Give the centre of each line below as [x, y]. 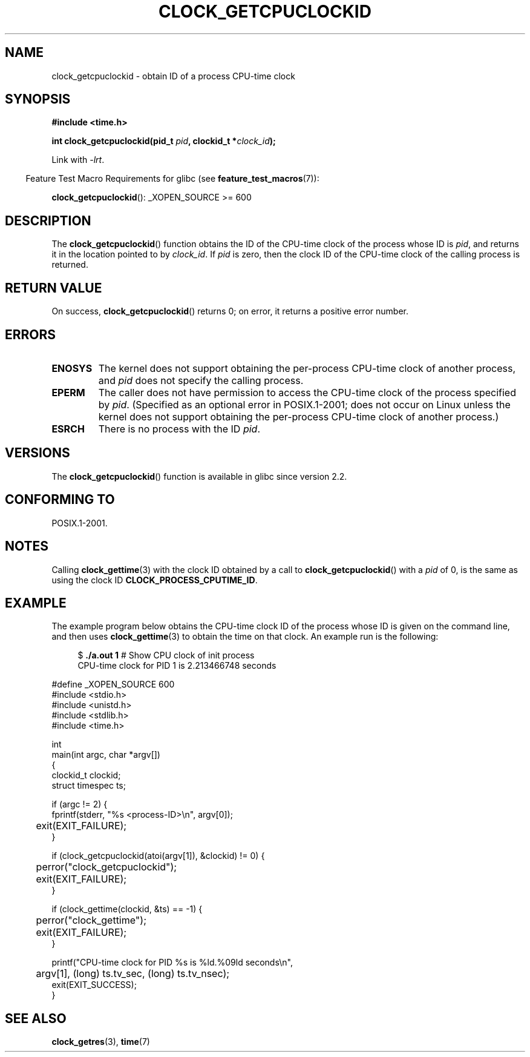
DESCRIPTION [48, 220]
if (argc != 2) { [80, 804]
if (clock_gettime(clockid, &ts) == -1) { [127, 909]
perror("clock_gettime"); [91, 920]
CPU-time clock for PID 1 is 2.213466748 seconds [177, 666]
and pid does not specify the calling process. [201, 380]
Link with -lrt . [78, 160]
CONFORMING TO [60, 500]
